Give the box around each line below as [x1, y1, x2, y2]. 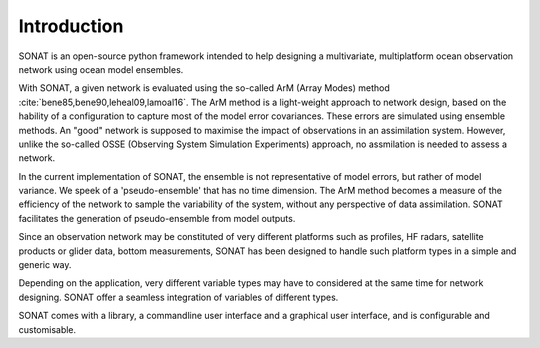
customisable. [18, 323, 77, 335]
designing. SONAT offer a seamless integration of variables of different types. [18, 291, 339, 303]
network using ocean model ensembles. [18, 63, 184, 75]
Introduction [18, 15, 124, 37]
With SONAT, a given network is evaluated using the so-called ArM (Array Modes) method [18, 82, 390, 94]
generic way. [18, 259, 72, 271]
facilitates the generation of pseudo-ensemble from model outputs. [18, 212, 296, 224]
